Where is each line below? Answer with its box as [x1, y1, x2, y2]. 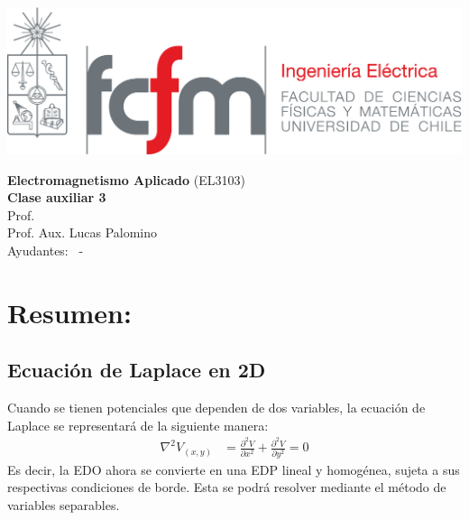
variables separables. [7, 495, 120, 514]
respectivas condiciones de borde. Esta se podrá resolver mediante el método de [7, 478, 446, 497]
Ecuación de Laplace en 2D [7, 356, 266, 384]
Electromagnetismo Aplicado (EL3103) [7, 170, 245, 189]
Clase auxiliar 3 [7, 188, 106, 207]
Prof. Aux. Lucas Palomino [7, 223, 157, 242]
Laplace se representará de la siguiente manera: [7, 415, 269, 434]
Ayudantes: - [7, 240, 84, 259]
